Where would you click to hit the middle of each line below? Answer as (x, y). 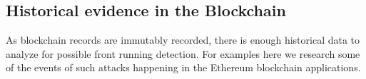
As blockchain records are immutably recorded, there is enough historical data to (183, 40)
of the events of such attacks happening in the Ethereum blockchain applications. (183, 67)
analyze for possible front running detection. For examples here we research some (183, 53)
